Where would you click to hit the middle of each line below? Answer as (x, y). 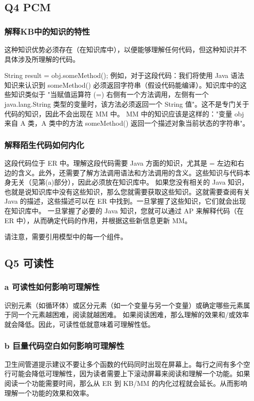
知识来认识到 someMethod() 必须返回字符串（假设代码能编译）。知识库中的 (122, 85)
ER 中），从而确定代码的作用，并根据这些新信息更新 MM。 (98, 220)
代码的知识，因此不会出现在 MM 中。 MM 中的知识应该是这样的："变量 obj (124, 113)
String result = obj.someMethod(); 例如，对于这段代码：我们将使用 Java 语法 (124, 75)
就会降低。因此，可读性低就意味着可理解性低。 (79, 324)
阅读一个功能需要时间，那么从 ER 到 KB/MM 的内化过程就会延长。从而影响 (126, 383)
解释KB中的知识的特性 (47, 31)
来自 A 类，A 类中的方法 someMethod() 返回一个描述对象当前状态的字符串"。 (127, 123)
